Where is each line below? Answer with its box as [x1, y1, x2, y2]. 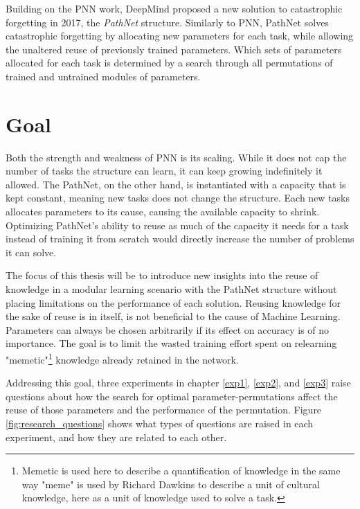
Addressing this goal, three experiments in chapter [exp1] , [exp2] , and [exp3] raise [6, 375, 351, 390]
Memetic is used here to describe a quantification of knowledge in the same [21, 463, 341, 478]
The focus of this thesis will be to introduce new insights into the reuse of [6, 268, 318, 283]
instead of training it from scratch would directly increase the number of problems [6, 231, 354, 246]
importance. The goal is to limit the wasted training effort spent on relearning [6, 336, 337, 350]
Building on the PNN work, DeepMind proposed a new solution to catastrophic [6, 1, 343, 15]
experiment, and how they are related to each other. [6, 429, 227, 444]
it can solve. [6, 244, 57, 259]
